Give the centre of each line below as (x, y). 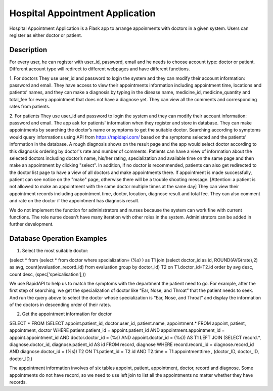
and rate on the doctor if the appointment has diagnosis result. (74, 201)
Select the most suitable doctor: (55, 251)
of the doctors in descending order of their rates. (60, 305)
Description (28, 50)
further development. (32, 224)
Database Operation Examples (58, 238)
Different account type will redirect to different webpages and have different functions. (100, 69)
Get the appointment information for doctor (67, 314)
